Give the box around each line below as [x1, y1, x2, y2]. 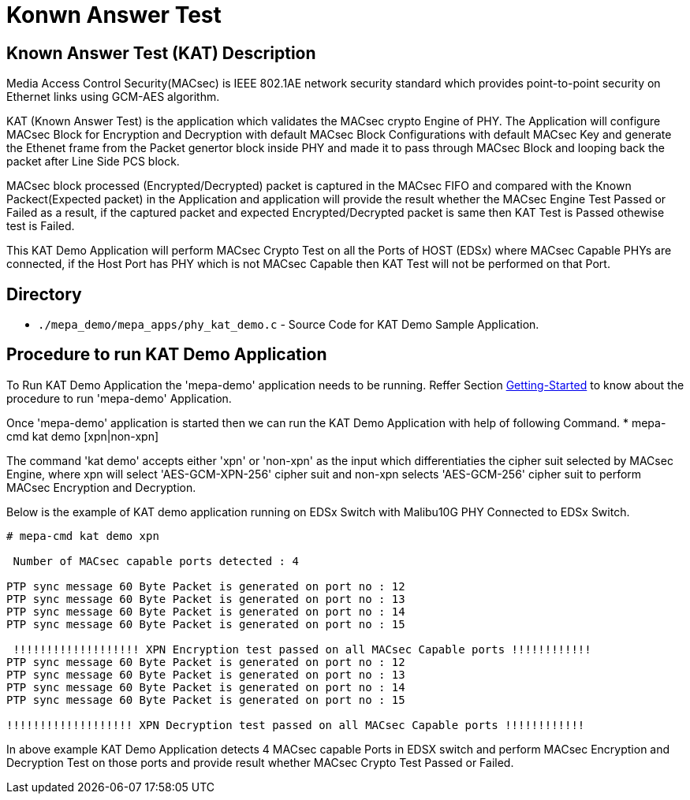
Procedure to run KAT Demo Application [6, 344, 327, 365]
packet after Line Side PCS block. [6, 154, 180, 169]
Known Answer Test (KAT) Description [6, 43, 316, 63]
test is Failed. [6, 219, 75, 233]
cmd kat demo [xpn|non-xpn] [6, 429, 159, 443]
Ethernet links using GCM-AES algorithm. [6, 90, 220, 104]
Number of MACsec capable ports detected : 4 [13, 554, 299, 567]
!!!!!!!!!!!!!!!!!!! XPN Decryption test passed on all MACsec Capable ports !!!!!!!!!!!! [6, 718, 585, 731]
